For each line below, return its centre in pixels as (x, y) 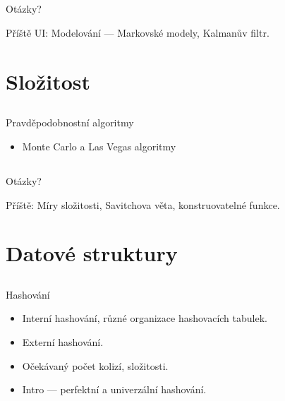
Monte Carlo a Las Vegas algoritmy (99, 146)
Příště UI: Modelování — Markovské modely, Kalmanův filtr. (138, 32)
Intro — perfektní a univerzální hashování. (114, 389)
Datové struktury (92, 253)
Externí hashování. (63, 342)
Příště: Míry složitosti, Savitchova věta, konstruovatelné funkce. (143, 204)
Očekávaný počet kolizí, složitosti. (95, 365)
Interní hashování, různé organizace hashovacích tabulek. (145, 318)
